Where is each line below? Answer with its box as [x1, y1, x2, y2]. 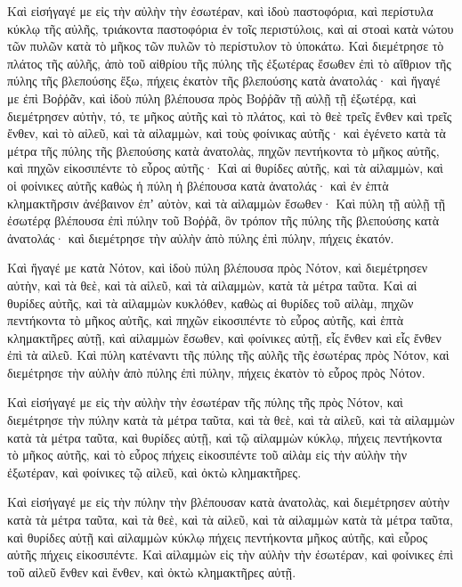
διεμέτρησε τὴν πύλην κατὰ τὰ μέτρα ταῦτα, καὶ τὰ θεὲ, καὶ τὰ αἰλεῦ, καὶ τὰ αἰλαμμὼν [7, 411, 455, 429]
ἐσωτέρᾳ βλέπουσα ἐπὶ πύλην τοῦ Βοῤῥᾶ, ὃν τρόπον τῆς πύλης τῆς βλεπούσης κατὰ [7, 211, 440, 230]
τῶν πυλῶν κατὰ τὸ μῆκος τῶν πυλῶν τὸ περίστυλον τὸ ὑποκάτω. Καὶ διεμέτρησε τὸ [7, 37, 444, 55]
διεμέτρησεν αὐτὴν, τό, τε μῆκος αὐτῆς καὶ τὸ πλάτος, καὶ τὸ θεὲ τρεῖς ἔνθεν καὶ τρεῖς [7, 106, 452, 125]
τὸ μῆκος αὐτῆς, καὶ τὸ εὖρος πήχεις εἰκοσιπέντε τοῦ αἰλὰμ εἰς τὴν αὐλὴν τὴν [7, 445, 408, 464]
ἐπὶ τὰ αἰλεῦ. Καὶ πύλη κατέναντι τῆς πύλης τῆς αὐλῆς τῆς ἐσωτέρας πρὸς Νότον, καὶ [7, 346, 450, 364]
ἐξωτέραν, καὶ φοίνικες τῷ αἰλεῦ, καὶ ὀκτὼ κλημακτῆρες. [7, 462, 302, 481]
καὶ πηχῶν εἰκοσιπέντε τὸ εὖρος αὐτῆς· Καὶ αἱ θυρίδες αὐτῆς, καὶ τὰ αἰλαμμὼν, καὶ [7, 159, 443, 177]
